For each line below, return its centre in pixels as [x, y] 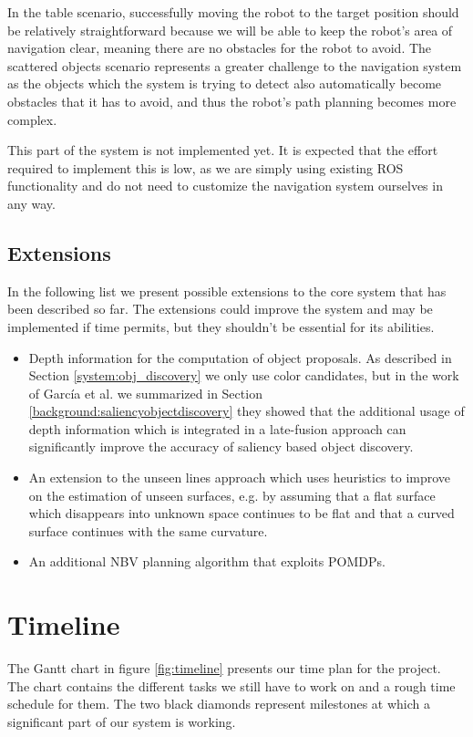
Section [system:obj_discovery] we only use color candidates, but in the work [244, 375]
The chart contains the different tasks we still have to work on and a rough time [231, 685]
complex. [32, 119]
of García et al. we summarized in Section [145, 393]
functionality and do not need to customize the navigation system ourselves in [225, 186]
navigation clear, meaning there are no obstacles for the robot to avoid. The [220, 48]
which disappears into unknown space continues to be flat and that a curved [242, 513]
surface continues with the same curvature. [148, 530]
